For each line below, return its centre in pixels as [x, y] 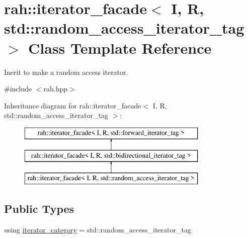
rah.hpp [56, 89]
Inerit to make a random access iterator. [66, 72]
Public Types [39, 209]
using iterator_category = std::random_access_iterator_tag [98, 230]
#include [18, 89]
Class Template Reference [120, 47]
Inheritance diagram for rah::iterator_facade [73, 105]
